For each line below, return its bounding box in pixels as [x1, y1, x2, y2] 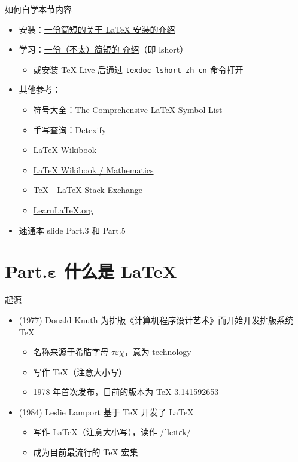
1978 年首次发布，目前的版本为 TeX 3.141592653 [33, 385, 219, 398]
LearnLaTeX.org [33, 204, 93, 216]
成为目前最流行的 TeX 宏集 [33, 446, 138, 458]
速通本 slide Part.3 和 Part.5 [19, 224, 126, 236]
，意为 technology [124, 345, 191, 358]
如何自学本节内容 [5, 3, 72, 15]
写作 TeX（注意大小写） [33, 365, 127, 378]
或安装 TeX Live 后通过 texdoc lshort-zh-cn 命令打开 [33, 63, 244, 75]
